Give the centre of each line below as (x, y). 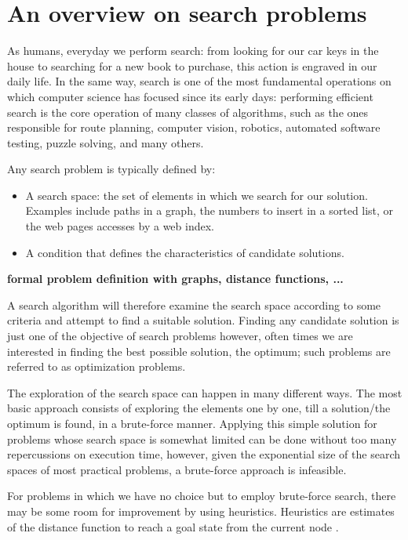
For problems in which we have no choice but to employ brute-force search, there (202, 496)
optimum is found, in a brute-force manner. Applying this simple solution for (192, 423)
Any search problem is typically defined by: (111, 169)
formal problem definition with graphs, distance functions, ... (175, 279)
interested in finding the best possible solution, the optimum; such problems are (199, 351)
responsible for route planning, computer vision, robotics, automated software (194, 127)
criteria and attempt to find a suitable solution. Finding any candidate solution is (203, 320)
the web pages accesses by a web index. (120, 226)
